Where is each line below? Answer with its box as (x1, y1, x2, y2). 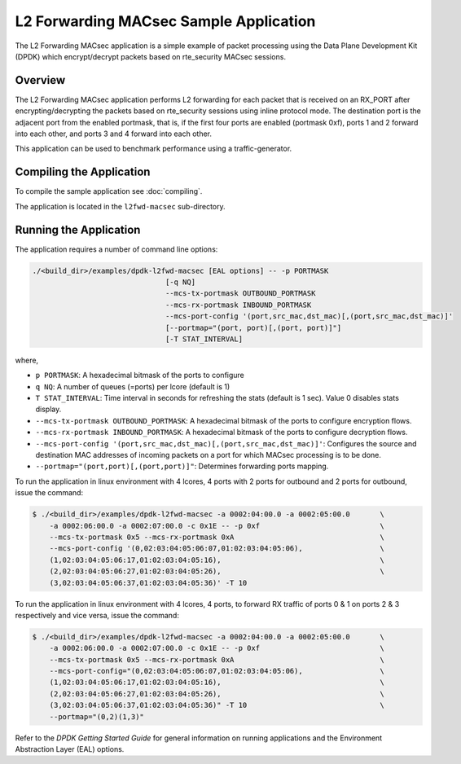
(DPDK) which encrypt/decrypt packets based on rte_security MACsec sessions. (15, 51, 287, 61)
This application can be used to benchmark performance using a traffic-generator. (15, 143, 292, 154)
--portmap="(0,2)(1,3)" (49, 712, 144, 721)
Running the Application (15, 222, 141, 236)
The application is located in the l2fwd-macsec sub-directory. (15, 201, 226, 211)
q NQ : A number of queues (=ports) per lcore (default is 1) (35, 381, 230, 391)
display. (35, 404, 62, 415)
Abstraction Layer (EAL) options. (15, 744, 125, 754)
